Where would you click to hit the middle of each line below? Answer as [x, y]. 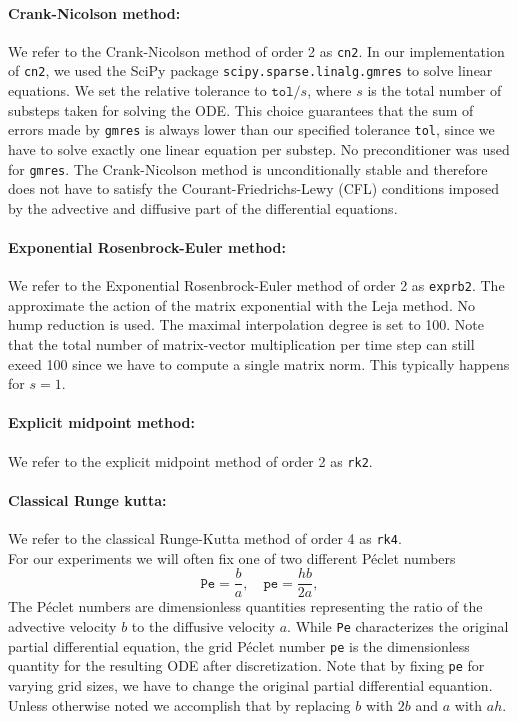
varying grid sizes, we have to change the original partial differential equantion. [250, 684]
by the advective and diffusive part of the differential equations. [203, 207]
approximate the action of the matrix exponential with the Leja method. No [241, 304]
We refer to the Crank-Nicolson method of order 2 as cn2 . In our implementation [256, 50]
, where [329, 90]
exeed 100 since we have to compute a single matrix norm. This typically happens [259, 363]
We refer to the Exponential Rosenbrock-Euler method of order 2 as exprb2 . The [256, 285]
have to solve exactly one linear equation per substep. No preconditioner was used [259, 148]
